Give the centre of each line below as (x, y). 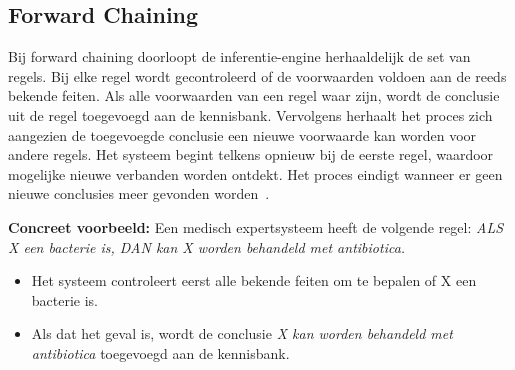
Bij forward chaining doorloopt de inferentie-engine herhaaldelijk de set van (239, 56)
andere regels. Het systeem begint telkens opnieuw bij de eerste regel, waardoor (251, 154)
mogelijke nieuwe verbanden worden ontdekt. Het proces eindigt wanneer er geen (255, 173)
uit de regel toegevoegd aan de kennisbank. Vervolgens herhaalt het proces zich (250, 114)
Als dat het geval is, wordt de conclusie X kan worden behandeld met (242, 333)
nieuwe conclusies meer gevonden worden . (139, 193)
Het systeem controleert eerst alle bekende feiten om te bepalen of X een (254, 280)
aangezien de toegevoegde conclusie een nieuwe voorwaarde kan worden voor (242, 134)
